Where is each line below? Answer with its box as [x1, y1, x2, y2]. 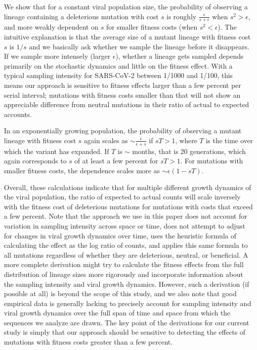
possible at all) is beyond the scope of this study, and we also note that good [4, 288, 237, 299]
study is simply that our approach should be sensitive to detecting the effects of [4, 327, 246, 337]
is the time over [206, 135, 253, 145]
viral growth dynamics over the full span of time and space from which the [4, 308, 230, 318]
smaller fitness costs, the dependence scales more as [4, 165, 160, 175]
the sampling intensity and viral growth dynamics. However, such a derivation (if [4, 278, 249, 289]
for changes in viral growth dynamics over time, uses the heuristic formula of [4, 230, 236, 240]
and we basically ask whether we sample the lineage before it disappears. [29, 41, 250, 51]
